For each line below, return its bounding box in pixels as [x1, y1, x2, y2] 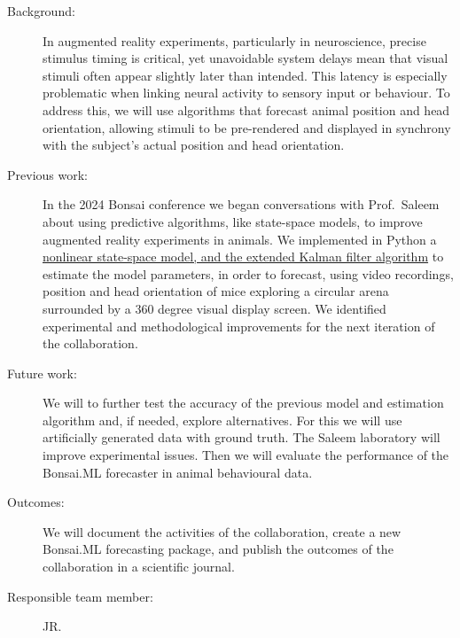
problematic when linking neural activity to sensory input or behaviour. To [43, 83, 450, 102]
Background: [7, 2, 75, 19]
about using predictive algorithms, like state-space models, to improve [43, 212, 423, 230]
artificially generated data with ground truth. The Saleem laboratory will [43, 428, 441, 447]
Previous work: [7, 165, 88, 183]
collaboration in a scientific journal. [43, 557, 235, 576]
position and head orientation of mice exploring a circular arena [43, 282, 389, 300]
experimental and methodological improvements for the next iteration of [43, 316, 435, 335]
